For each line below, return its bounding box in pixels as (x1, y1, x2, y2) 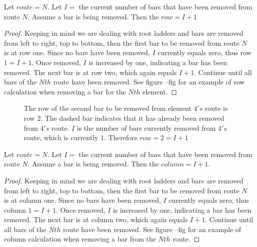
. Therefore (104, 132, 137, 143)
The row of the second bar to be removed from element (24, 103, 192, 113)
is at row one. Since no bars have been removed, (4, 47, 150, 58)
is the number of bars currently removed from (77, 122, 216, 133)
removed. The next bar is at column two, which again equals (4, 214, 188, 225)
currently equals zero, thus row (157, 47, 252, 58)
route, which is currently (24, 132, 98, 143)
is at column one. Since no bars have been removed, (4, 195, 161, 205)
